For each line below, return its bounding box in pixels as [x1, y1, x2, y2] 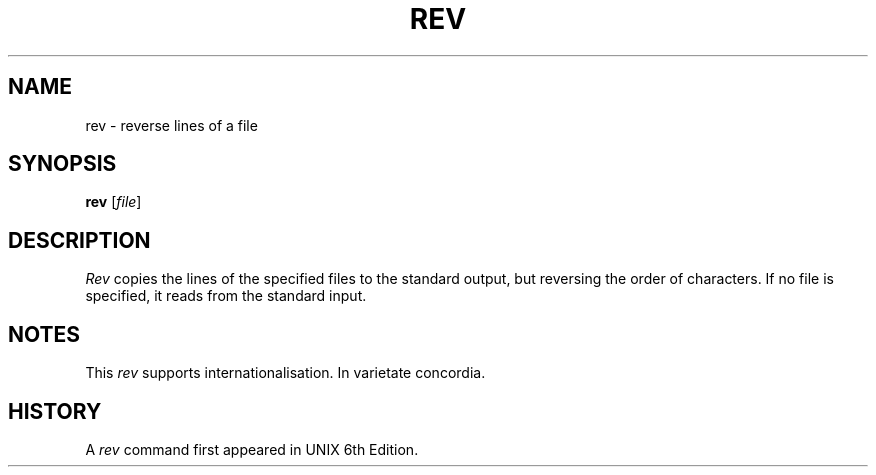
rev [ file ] [85, 193, 142, 211]
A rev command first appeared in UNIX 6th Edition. [85, 440, 419, 458]
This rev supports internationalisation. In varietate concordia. [85, 364, 486, 382]
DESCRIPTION [8, 227, 151, 253]
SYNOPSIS [8, 151, 117, 177]
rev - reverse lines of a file [85, 116, 258, 134]
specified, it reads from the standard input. [85, 287, 367, 305]
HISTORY [8, 398, 102, 424]
